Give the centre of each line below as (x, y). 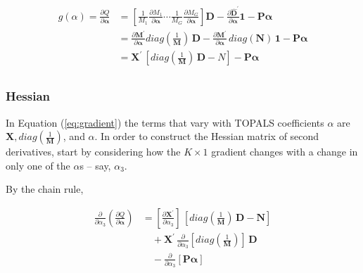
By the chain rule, (45, 189)
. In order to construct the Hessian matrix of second (207, 136)
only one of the (38, 165)
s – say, (95, 165)
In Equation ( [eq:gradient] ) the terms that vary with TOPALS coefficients (165, 122)
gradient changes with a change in (285, 152)
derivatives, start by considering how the (93, 152)
